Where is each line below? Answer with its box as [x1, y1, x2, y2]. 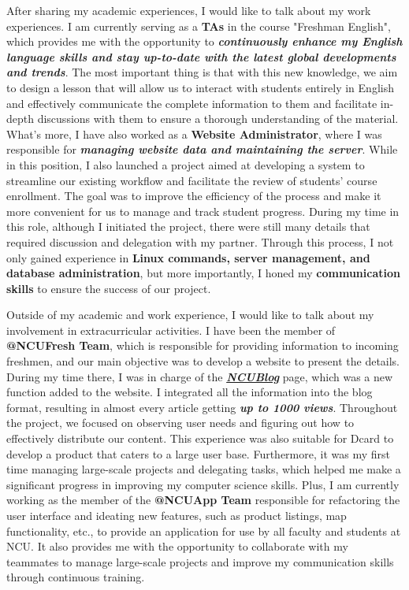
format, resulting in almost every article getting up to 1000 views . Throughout [6, 399, 398, 415]
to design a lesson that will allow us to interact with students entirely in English [6, 79, 394, 95]
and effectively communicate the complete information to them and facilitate [6, 95, 377, 111]
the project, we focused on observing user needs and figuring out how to [6, 414, 355, 431]
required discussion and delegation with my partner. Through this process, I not [6, 233, 394, 250]
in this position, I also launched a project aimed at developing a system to [6, 156, 365, 173]
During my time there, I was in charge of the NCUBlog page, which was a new [6, 368, 393, 384]
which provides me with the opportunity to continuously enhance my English [6, 33, 403, 50]
